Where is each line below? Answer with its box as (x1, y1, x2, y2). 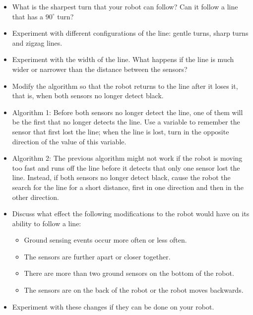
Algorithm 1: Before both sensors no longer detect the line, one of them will (12, 107, 243, 117)
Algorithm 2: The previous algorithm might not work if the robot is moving (12, 153, 243, 163)
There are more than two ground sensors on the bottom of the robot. (24, 268, 234, 278)
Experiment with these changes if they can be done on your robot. (12, 301, 214, 312)
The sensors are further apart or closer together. (24, 251, 171, 261)
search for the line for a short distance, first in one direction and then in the (12, 182, 244, 192)
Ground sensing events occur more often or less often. (24, 235, 187, 245)
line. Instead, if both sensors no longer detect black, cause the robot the (12, 172, 231, 183)
